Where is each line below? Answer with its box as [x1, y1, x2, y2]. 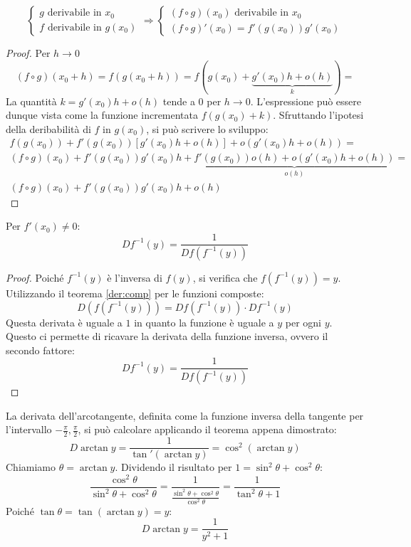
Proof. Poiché [6, 270, 64, 285]
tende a [162, 93, 195, 108]
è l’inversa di [107, 270, 162, 285]
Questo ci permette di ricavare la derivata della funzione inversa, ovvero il [6, 329, 328, 344]
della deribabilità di [6, 121, 91, 136]
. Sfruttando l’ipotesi [273, 107, 364, 122]
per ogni [285, 314, 321, 329]
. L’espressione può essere [250, 93, 362, 108]
